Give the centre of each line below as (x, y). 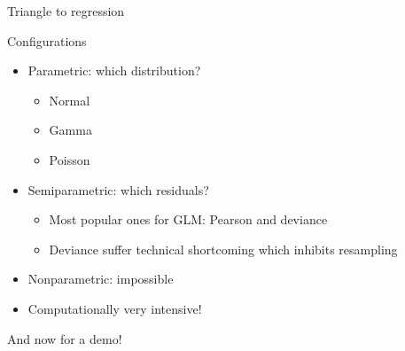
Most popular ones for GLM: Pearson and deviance (188, 219)
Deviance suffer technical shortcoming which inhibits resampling (223, 249)
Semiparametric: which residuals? (118, 189)
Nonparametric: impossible (101, 279)
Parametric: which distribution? (114, 70)
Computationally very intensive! (115, 308)
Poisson (70, 159)
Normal (70, 100)
